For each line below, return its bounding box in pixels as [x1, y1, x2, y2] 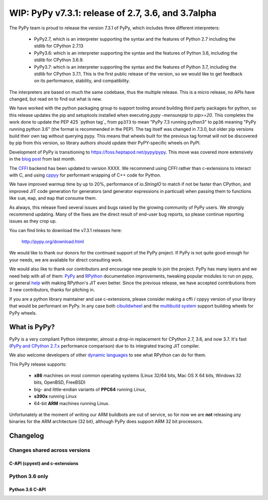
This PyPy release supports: [9, 361, 67, 367]
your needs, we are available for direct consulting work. [9, 256, 123, 263]
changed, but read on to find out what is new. [9, 96, 102, 102]
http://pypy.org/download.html [21, 239, 84, 245]
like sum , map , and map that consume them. [9, 195, 97, 201]
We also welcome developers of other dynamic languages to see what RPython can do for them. [9, 352, 206, 358]
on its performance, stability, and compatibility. [34, 78, 130, 84]
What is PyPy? [9, 323, 55, 332]
